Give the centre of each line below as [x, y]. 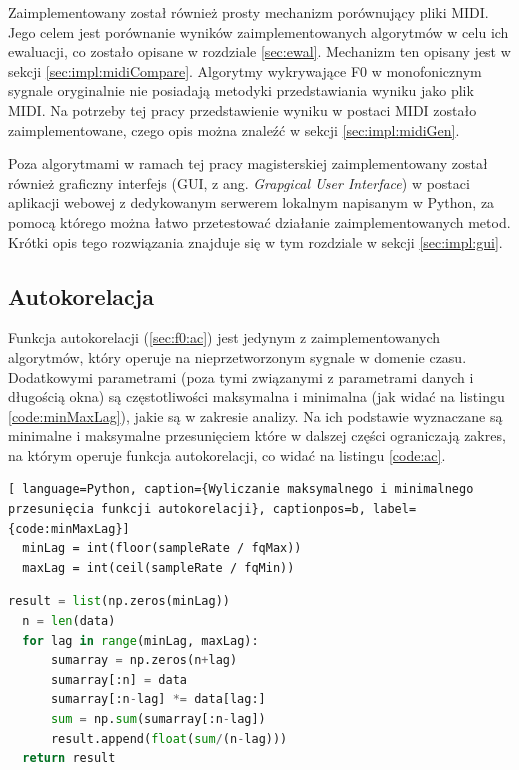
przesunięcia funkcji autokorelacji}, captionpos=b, [187, 509]
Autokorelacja [81, 295]
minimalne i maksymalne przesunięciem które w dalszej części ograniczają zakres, [257, 435]
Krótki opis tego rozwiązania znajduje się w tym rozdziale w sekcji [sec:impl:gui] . [255, 241]
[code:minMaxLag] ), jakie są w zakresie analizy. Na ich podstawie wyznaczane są [255, 415]
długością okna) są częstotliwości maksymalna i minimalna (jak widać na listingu [256, 396]
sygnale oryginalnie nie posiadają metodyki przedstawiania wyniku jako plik [241, 90]
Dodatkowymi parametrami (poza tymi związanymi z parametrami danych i [241, 376]
